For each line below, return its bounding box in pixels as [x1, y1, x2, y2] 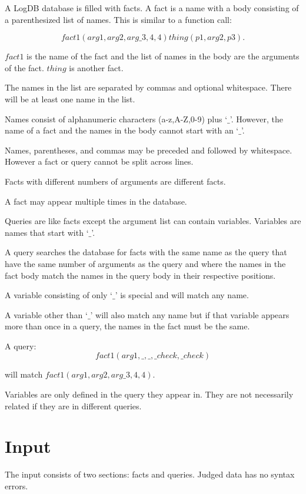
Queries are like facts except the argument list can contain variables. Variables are [5, 215, 301, 227]
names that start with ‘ [5, 226, 89, 238]
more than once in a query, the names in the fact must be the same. [5, 320, 250, 332]
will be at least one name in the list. [5, 92, 135, 105]
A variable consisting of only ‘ [5, 289, 112, 301]
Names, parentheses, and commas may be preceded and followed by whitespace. [5, 143, 292, 156]
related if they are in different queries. [5, 399, 142, 412]
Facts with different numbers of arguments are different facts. [5, 175, 226, 187]
